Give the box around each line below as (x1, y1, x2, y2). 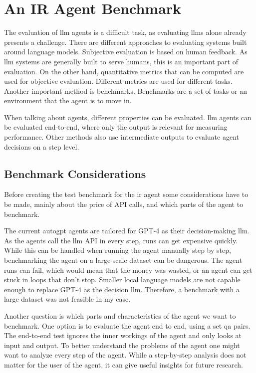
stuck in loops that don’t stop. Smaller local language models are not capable (4, 274, 241, 285)
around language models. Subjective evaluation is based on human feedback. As (4, 46, 248, 57)
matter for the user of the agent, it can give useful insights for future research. (4, 359, 243, 370)
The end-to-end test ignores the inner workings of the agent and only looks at (4, 330, 242, 341)
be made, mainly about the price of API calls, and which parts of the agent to (4, 199, 244, 209)
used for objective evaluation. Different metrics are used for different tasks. (4, 76, 233, 86)
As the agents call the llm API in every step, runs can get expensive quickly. (4, 235, 238, 245)
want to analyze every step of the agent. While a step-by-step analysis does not (4, 350, 247, 360)
